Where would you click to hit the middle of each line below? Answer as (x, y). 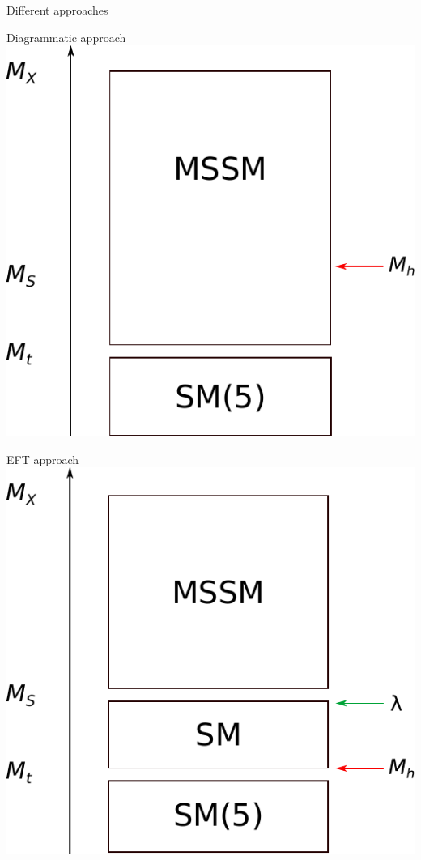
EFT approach (43, 459)
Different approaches (57, 10)
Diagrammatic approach (66, 37)
